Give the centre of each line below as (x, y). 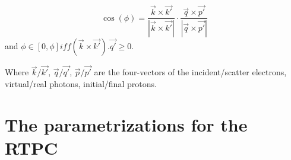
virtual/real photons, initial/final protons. (81, 83)
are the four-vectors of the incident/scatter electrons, (190, 72)
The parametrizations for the (126, 124)
